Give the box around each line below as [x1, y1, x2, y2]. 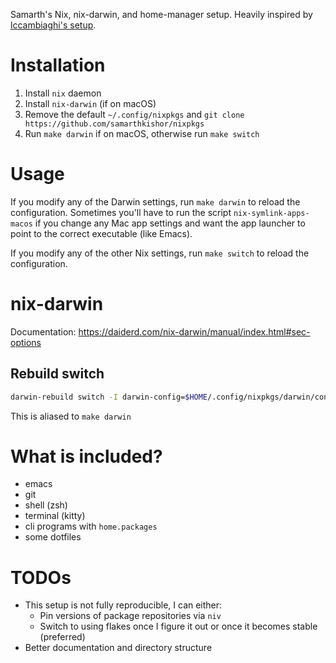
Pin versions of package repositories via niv [39, 610, 222, 622]
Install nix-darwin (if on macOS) [24, 97, 157, 109]
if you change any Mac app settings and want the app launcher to [34, 217, 306, 229]
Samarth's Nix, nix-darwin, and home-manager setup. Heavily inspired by [10, 9, 313, 20]
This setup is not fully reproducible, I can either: [24, 599, 223, 611]
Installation [10, 54, 106, 77]
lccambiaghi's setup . [10, 19, 97, 31]
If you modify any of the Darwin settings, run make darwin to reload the [10, 195, 301, 208]
